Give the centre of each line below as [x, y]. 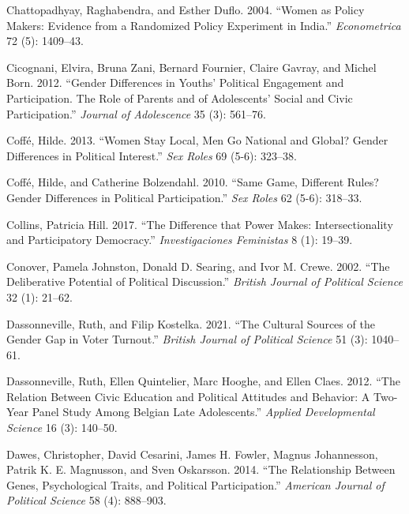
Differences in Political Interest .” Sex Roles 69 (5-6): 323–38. [152, 155]
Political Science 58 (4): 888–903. [86, 500]
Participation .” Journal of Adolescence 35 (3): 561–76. [136, 113]
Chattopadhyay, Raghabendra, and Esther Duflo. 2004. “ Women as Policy [186, 9]
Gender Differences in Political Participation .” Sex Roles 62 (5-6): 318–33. [184, 197]
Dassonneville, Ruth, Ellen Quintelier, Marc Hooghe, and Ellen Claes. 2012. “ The [203, 381]
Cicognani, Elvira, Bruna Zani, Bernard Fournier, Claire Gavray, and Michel [191, 67]
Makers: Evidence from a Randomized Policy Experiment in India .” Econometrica [204, 25]
